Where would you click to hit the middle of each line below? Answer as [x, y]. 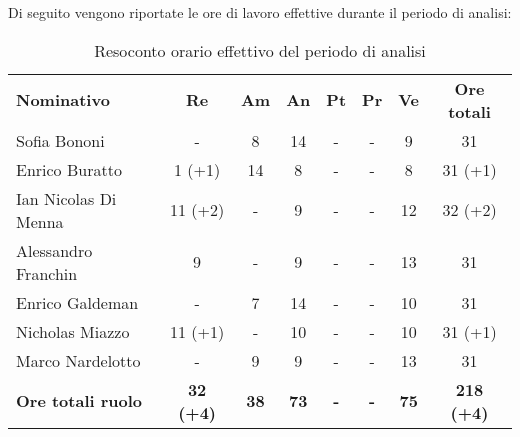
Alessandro [54, 250]
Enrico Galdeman [77, 302]
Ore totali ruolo [79, 401]
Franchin [47, 273]
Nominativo [63, 100]
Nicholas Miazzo [73, 331]
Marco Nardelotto [78, 360]
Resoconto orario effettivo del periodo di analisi [260, 50]
